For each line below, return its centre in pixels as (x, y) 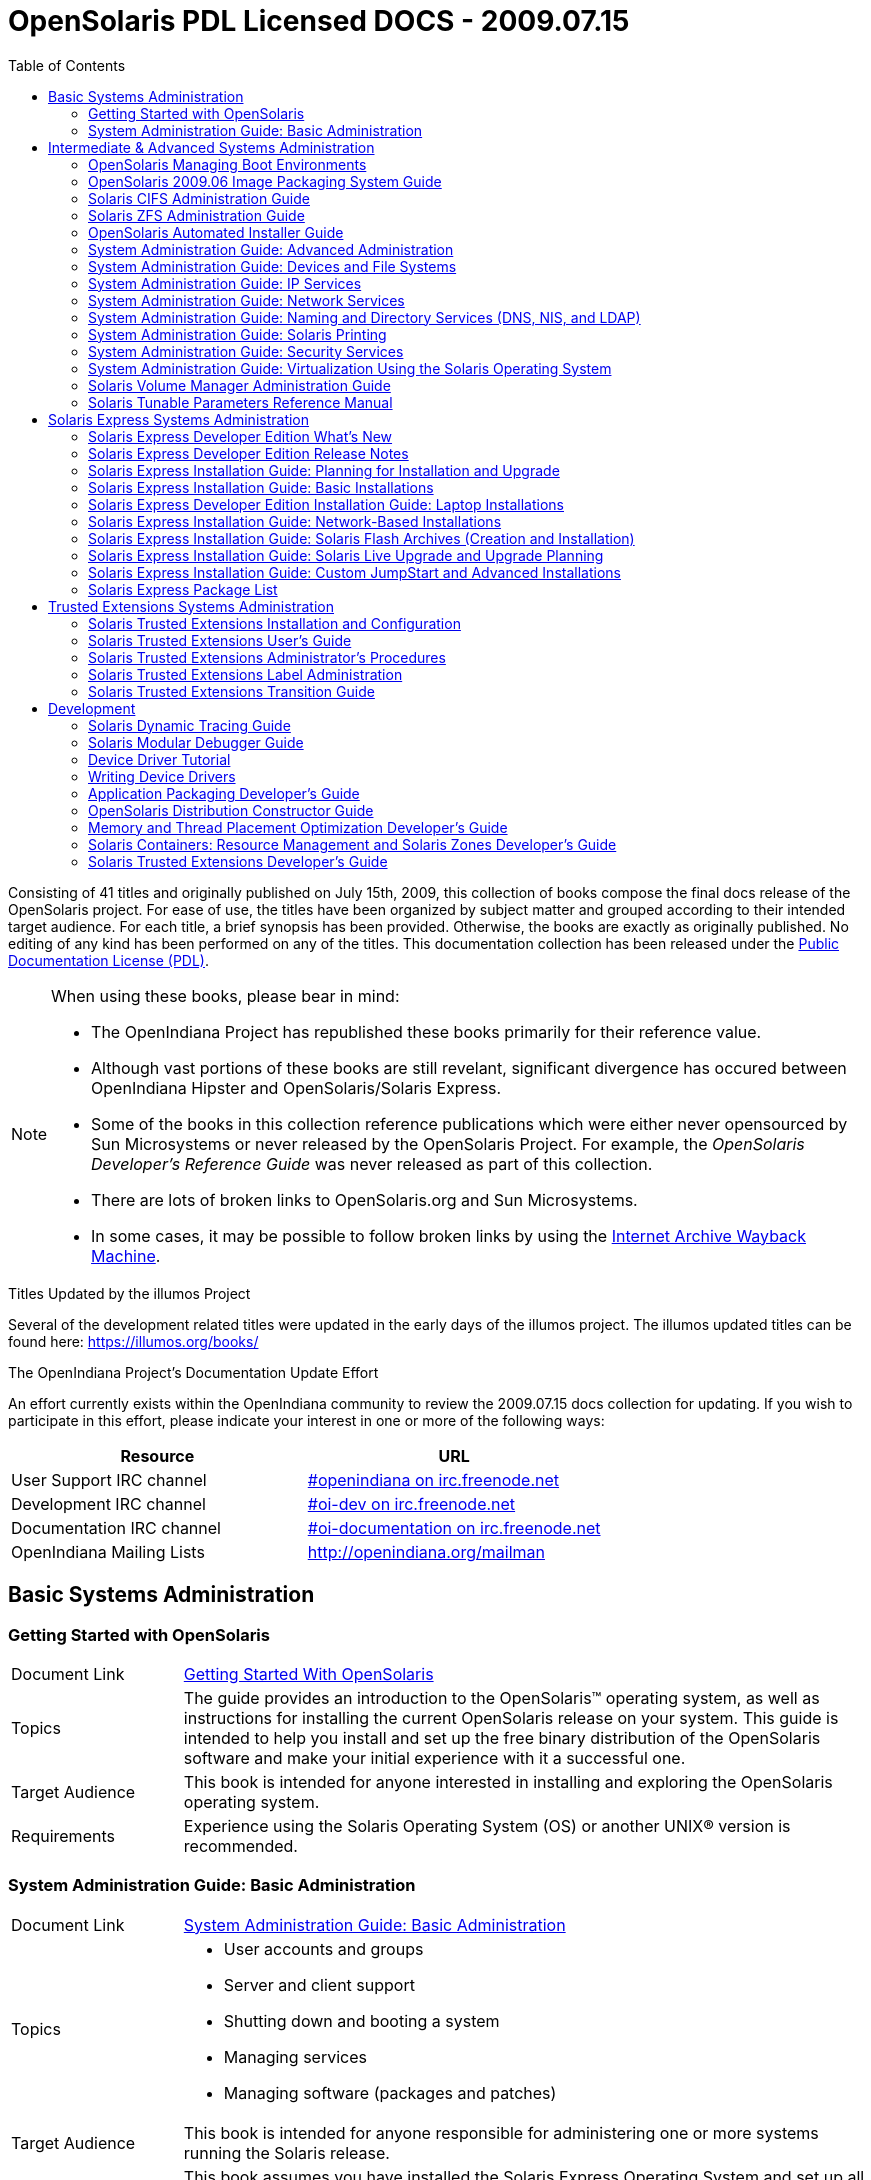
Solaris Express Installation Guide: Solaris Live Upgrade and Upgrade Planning (346, 555)
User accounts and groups (323, 1948)
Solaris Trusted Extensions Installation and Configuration (274, 623)
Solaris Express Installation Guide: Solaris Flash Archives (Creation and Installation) (361, 538)
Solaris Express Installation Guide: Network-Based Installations (295, 521)
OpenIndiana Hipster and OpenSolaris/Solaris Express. (296, 1087)
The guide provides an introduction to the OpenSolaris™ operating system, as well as (501, 1697)
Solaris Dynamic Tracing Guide (189, 725)
